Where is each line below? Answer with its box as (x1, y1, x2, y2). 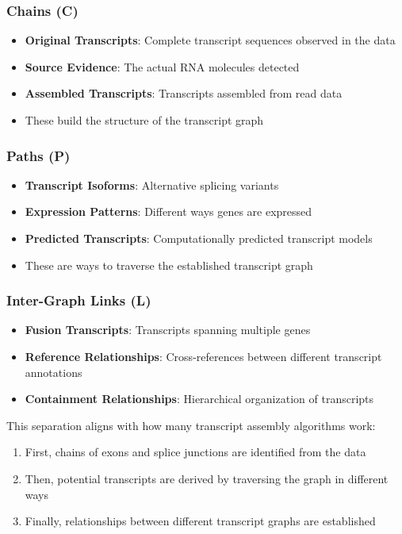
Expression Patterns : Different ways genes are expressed (25, 203, 312, 220)
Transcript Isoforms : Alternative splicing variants (25, 176, 279, 193)
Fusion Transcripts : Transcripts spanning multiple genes (25, 321, 311, 338)
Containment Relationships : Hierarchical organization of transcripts (25, 390, 374, 407)
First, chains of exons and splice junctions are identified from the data (25, 444, 366, 460)
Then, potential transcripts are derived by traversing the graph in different (25, 470, 389, 486)
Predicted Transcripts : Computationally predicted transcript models (25, 230, 373, 246)
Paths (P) (6, 145, 71, 165)
